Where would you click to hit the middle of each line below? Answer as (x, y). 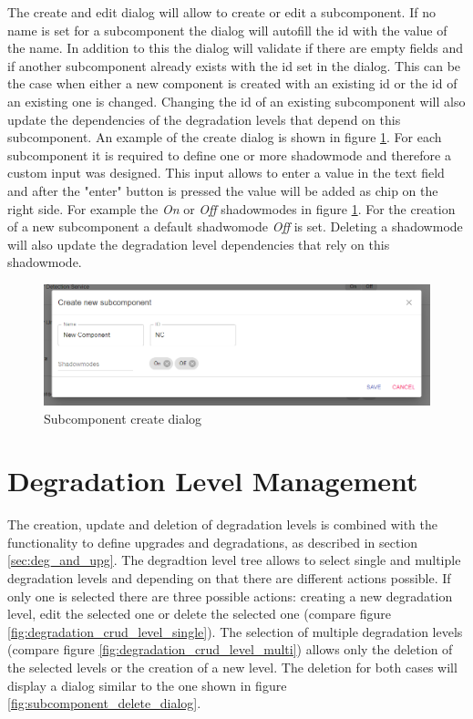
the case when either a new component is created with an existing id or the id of (232, 83)
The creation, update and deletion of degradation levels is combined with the (222, 524)
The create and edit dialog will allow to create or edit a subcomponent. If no (221, 12)
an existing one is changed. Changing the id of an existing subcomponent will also (236, 101)
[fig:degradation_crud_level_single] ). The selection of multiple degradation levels (235, 631)
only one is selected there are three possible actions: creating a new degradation (230, 596)
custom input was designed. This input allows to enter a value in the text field (226, 173)
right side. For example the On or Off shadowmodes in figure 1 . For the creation (231, 208)
